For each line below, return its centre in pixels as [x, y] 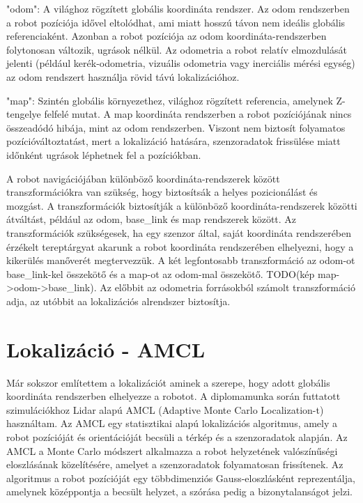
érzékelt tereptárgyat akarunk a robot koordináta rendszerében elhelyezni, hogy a [180, 246]
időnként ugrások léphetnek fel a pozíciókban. [104, 154]
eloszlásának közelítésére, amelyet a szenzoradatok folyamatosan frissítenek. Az [175, 464]
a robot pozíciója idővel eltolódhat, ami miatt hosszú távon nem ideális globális [176, 22]
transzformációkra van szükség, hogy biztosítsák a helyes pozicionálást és [162, 192]
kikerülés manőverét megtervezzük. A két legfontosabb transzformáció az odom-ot [181, 260]
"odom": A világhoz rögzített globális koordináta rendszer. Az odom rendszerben [178, 8]
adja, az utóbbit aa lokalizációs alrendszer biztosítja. [118, 301]
